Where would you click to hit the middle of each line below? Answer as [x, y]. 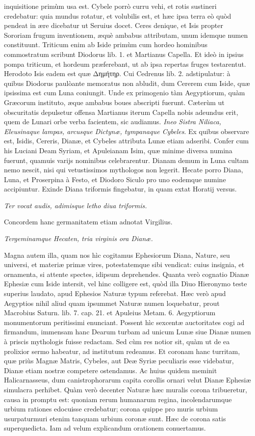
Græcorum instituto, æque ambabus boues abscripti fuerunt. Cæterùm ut [114, 102]
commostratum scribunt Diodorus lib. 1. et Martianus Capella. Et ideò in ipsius [124, 54]
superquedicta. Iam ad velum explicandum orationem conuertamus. [105, 428]
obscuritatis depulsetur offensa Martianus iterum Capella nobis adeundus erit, [121, 112]
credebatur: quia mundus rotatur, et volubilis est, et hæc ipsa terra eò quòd [118, 15]
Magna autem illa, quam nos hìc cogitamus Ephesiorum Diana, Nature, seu [117, 255]
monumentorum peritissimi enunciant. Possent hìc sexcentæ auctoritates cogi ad [124, 322]
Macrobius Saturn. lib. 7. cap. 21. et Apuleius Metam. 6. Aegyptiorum [110, 313]
